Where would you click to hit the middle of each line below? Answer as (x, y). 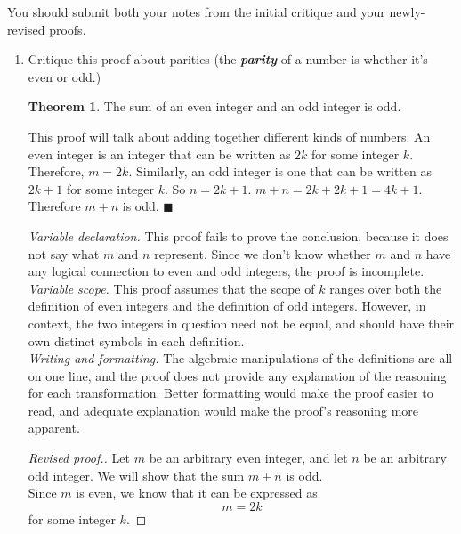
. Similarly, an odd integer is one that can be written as (280, 171)
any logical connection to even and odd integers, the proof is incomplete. (226, 271)
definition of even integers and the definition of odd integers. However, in (227, 306)
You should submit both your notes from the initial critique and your (196, 12)
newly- (407, 12)
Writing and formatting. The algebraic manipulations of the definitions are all (240, 358)
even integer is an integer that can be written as (159, 154)
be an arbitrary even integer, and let (248, 458)
